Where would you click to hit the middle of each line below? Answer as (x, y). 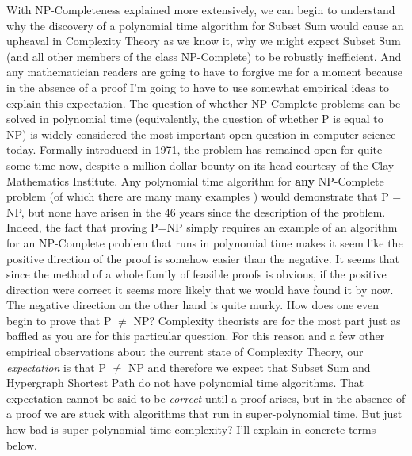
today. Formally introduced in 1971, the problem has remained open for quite (195, 149)
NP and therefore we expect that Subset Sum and (249, 367)
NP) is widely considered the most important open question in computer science (201, 134)
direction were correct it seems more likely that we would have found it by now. (200, 289)
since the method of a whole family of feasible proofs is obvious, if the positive (196, 274)
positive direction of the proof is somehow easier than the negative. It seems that (203, 258)
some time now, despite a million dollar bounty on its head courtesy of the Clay (200, 165)
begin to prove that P (59, 320)
